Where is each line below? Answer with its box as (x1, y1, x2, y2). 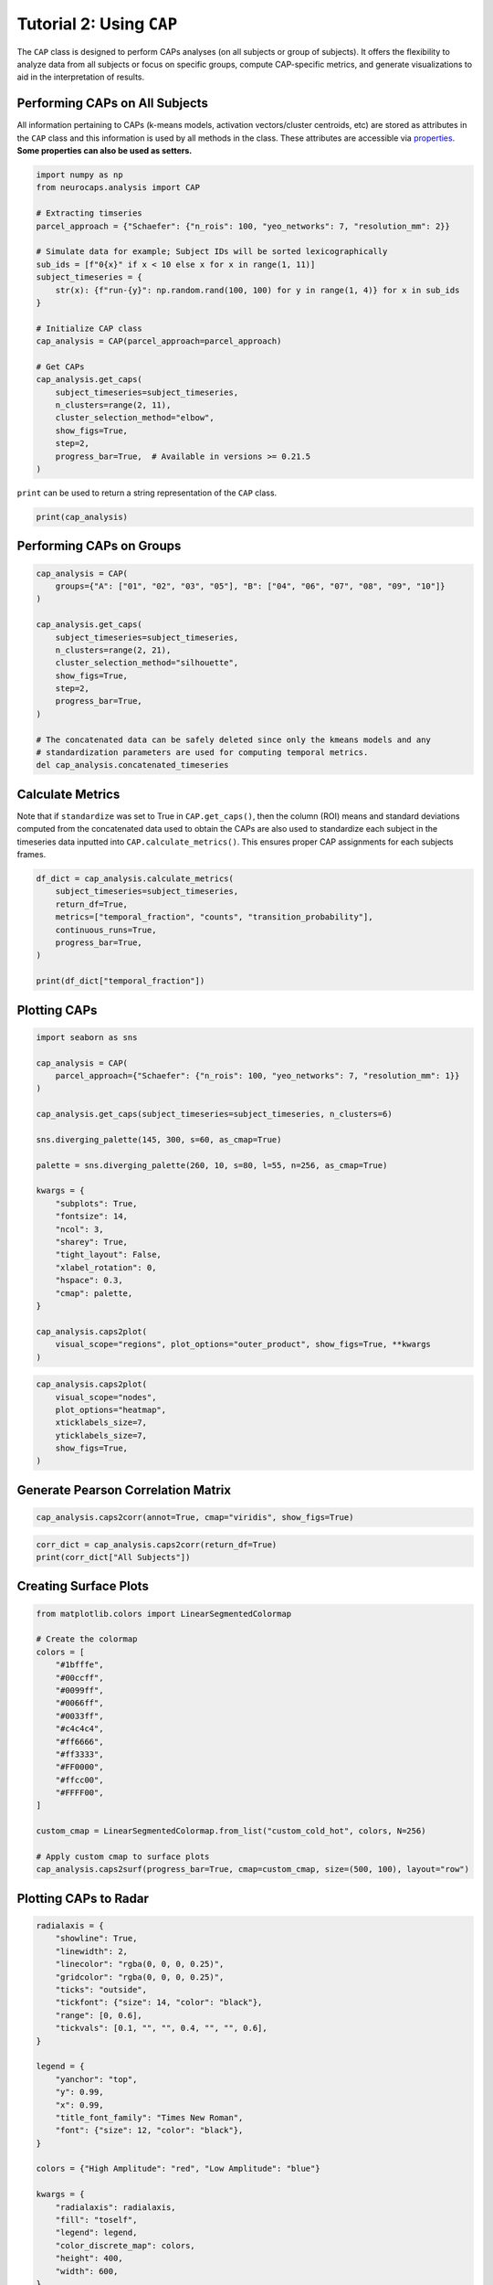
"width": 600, (55, 2266, 119, 2276)
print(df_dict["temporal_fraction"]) (36, 976, 205, 986)
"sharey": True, (55, 1237, 128, 1248)
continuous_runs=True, (55, 924, 157, 935)
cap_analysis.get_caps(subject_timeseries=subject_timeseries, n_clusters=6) (36, 1109, 393, 1120)
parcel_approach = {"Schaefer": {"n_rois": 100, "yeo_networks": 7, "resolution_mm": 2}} (36, 220, 451, 231)
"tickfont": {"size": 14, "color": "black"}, (55, 1997, 263, 2008)
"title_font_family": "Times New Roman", (55, 2112, 244, 2122)
